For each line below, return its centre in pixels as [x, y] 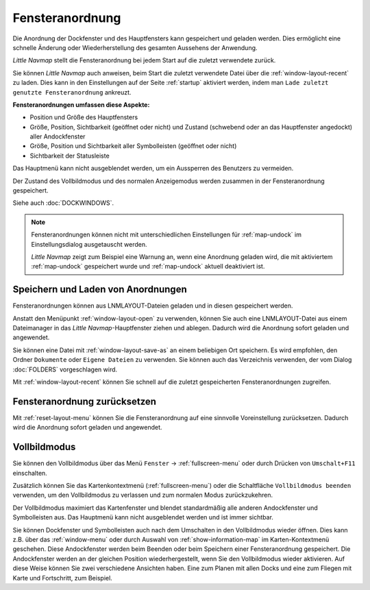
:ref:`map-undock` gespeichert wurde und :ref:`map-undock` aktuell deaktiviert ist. [148, 267]
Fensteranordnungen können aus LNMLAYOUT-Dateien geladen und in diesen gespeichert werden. [153, 306]
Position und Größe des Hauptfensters [84, 117]
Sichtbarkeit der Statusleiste [70, 156]
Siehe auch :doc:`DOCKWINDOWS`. [63, 203]
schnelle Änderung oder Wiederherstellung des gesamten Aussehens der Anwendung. [135, 47]
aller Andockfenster [58, 136]
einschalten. [30, 473]
